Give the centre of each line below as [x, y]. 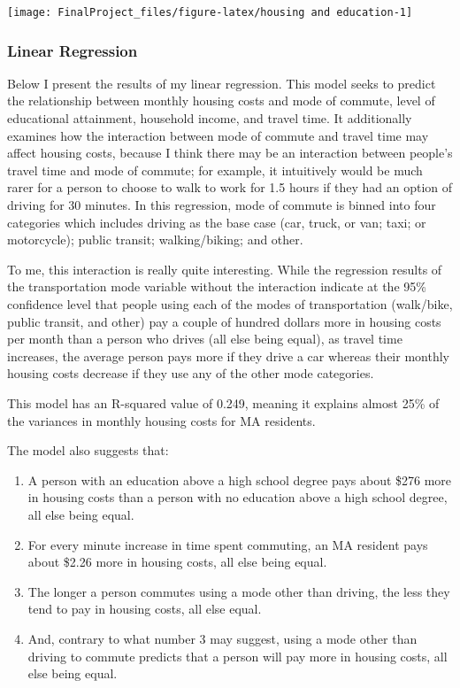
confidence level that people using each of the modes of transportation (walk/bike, [230, 304]
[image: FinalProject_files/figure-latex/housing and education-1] [210, 12]
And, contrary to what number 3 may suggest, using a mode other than [222, 638]
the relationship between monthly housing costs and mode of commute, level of [221, 100]
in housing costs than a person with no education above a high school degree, [238, 497]
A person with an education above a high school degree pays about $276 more [240, 479]
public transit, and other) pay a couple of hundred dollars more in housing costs [224, 321]
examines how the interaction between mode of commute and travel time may [218, 135]
